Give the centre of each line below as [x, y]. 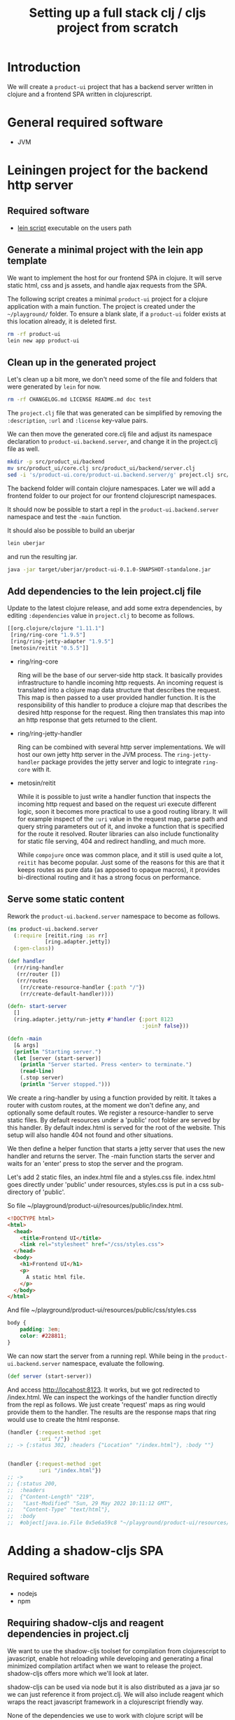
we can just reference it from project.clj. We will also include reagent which [115, 1694]
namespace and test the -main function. [64, 516]
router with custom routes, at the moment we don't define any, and [104, 1105]
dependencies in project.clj [68, 1634]
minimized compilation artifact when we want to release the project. [105, 1666]
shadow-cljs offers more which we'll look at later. [78, 1673]
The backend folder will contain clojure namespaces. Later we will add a [111, 488]
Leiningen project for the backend [108, 170]
